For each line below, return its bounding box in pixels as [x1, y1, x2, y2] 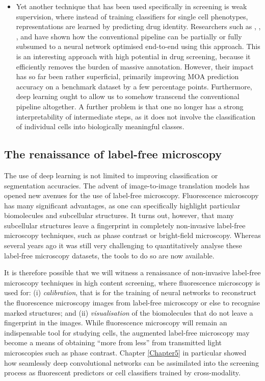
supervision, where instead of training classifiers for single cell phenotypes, [16, 11, 248, 21]
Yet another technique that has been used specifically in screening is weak [16, 1, 247, 11]
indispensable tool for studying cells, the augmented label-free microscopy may [4, 327, 250, 338]
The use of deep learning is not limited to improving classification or [4, 170, 218, 180]
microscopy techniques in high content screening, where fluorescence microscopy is [4, 277, 260, 288]
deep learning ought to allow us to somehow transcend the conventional [16, 91, 240, 102]
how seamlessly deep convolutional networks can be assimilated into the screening [4, 357, 259, 368]
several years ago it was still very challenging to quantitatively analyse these [4, 240, 242, 251]
